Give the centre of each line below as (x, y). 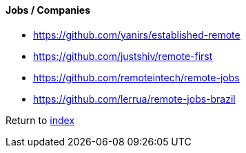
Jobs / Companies (48, 10)
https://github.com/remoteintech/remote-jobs (136, 77)
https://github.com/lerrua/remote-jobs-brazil (134, 99)
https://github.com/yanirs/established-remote (137, 34)
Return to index (40, 120)
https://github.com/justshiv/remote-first (123, 56)
